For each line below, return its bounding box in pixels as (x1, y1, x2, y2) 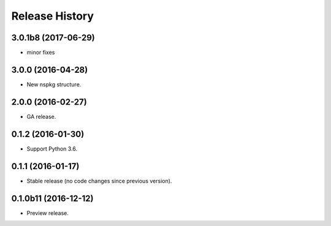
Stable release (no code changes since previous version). (26, 177, 172, 184)
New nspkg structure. (26, 80, 82, 88)
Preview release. (26, 209, 69, 217)
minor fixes (26, 49, 55, 56)
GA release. (26, 113, 56, 120)
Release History (11, 9, 94, 23)
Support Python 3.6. (26, 145, 78, 153)
